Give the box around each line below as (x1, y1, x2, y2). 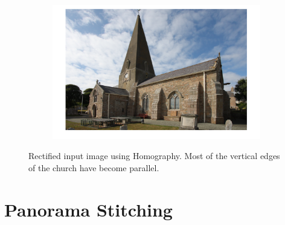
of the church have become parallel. (28, 161, 159, 174)
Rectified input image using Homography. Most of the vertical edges (28, 149, 280, 162)
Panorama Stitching (4, 197, 173, 221)
